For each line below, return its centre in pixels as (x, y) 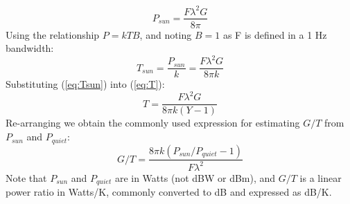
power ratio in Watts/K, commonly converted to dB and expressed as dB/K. (169, 192)
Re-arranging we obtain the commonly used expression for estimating (153, 123)
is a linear (321, 177)
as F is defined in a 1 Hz (275, 34)
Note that (26, 177)
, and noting (166, 34)
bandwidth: (30, 48)
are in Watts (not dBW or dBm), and (195, 177)
